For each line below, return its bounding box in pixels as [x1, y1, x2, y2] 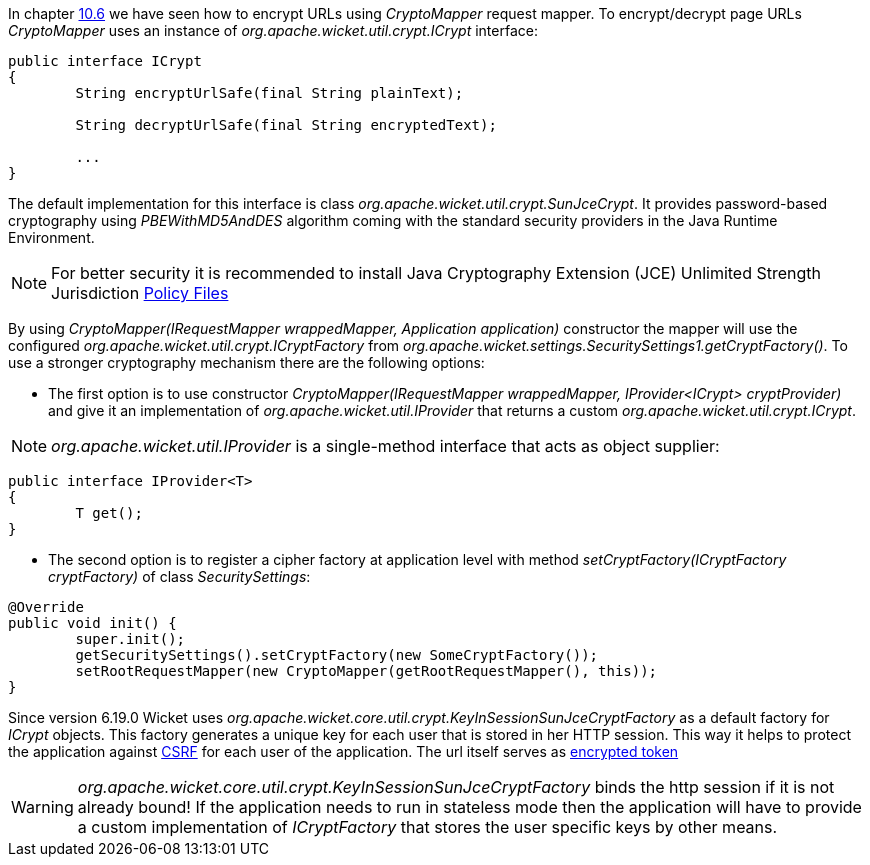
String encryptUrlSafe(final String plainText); [75, 85, 464, 101]
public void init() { [8, 615, 177, 631]
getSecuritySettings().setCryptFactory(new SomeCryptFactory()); [75, 647, 599, 663]
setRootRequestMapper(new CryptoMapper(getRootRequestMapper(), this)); [75, 663, 658, 679]
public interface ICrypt [8, 53, 202, 69]
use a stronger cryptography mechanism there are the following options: [8, 354, 485, 371]
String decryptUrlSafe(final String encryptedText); [75, 117, 497, 133]
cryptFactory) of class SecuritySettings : [48, 568, 311, 585]
